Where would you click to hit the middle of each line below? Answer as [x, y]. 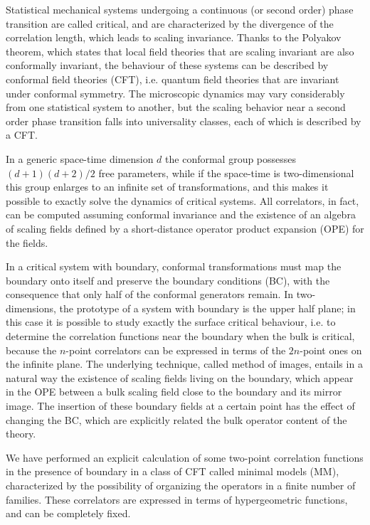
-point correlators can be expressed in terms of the [176, 350]
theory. [21, 434]
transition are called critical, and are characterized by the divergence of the [170, 23]
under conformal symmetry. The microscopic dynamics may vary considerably [175, 93]
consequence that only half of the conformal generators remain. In [149, 294]
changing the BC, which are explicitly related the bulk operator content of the [176, 419]
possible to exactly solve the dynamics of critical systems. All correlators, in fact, [183, 200]
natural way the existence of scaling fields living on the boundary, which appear [180, 377]
